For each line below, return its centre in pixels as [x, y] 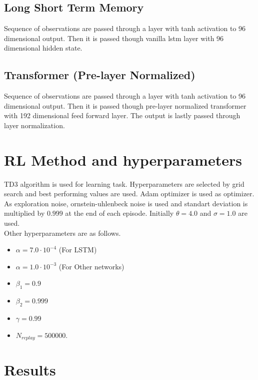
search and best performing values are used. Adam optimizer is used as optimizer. [129, 194]
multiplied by [24, 213]
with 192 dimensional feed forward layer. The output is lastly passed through [122, 115]
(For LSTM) [78, 250]
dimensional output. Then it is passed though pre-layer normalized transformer [125, 105]
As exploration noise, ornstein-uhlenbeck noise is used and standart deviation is [126, 203]
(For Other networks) [91, 266]
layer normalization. [34, 125]
